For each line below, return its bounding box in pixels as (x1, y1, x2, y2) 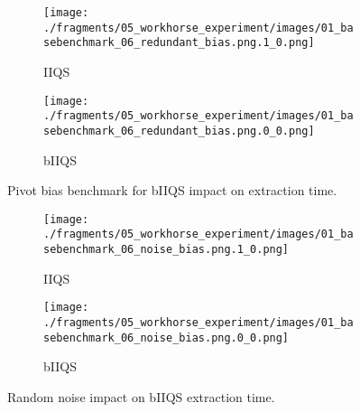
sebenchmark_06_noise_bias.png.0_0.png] (43, 331, 290, 344)
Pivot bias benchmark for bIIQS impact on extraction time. (7, 181, 337, 200)
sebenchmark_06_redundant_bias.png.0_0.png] (43, 124, 315, 137)
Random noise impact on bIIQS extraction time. (7, 387, 275, 406)
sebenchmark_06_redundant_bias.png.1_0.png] (43, 36, 315, 50)
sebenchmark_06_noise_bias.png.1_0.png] (43, 243, 290, 257)
